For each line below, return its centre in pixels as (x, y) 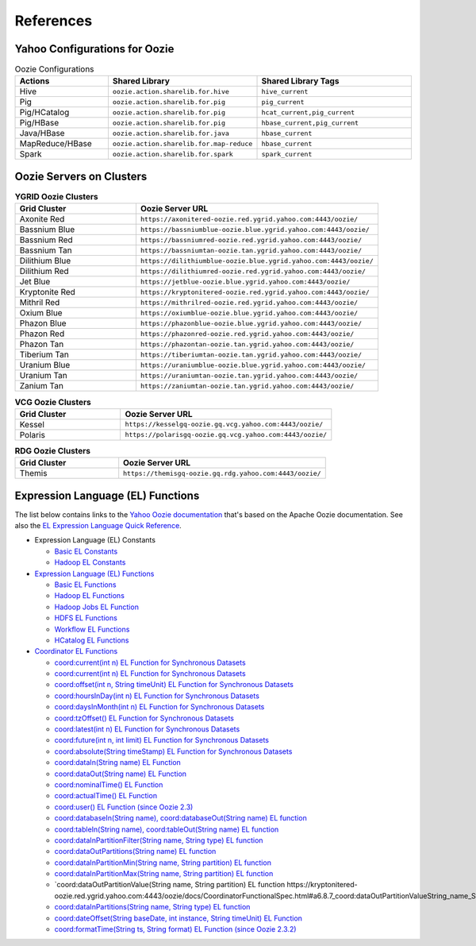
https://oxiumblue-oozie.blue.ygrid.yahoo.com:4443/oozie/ (249, 313)
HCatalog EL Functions (92, 640)
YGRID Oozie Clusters (56, 197)
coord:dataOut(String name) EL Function (120, 774)
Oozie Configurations (54, 69)
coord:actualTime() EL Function (106, 796)
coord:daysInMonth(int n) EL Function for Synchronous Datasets (159, 707)
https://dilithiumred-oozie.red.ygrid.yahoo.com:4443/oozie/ (253, 271)
